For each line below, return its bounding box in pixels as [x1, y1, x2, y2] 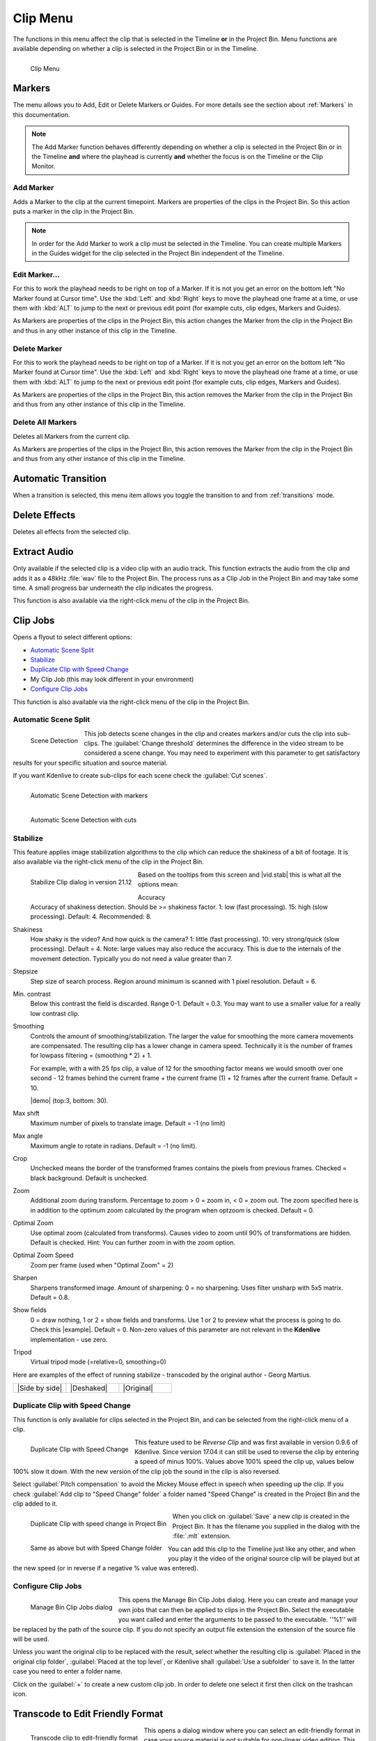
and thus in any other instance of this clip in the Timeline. [13, 326, 178, 334]
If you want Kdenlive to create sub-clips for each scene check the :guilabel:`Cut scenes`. [13, 772, 268, 780]
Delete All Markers [13, 418, 77, 428]
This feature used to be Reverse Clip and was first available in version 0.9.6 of [134, 1438, 359, 1446]
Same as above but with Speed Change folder [30, 1544, 162, 1552]
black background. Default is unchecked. [30, 1173, 148, 1182]
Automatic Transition [13, 473, 107, 485]
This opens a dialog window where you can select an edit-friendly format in [143, 1726, 361, 1734]
